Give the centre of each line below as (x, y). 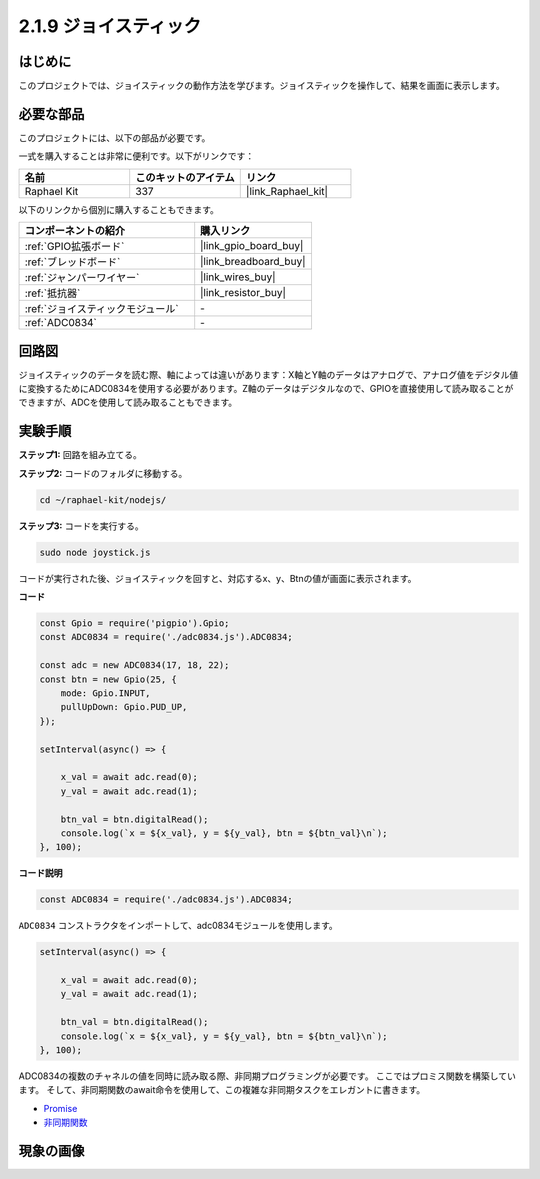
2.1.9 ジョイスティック (110, 26)
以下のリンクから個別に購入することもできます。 (119, 209)
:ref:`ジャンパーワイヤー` (82, 278)
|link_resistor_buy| (243, 293)
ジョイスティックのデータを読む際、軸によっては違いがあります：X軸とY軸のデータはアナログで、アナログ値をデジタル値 (268, 374)
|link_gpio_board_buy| (252, 246)
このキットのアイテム (185, 177)
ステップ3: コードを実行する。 (81, 526)
